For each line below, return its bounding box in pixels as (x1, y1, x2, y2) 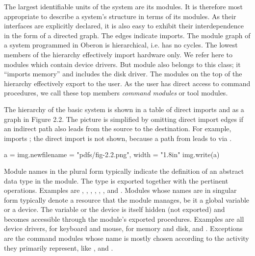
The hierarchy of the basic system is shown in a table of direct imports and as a (4, 104, 244, 114)
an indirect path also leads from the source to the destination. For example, (4, 123, 231, 134)
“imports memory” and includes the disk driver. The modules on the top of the (4, 69, 242, 79)
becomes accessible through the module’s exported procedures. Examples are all (4, 213, 244, 224)
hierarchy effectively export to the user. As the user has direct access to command (4, 78, 251, 88)
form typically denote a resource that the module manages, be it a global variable (4, 194, 250, 205)
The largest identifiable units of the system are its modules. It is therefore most (4, 1, 243, 11)
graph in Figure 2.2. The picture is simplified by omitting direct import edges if (4, 114, 243, 124)
